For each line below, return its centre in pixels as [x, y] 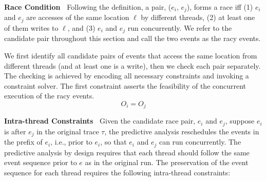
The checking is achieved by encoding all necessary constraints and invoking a [127, 76]
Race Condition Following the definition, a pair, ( [88, 7]
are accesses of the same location [78, 17]
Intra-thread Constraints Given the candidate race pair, [100, 121]
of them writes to [31, 27]
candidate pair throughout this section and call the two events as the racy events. [132, 38]
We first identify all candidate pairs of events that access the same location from [131, 55]
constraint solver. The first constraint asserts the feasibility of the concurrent [125, 85]
